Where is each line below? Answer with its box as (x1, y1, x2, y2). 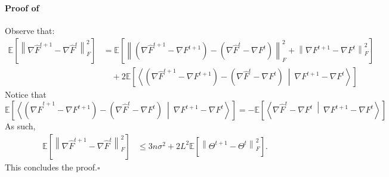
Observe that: (5, 24, 55, 36)
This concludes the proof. (5, 160, 97, 173)
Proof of (5, 1, 39, 14)
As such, (5, 120, 36, 132)
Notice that (5, 88, 47, 101)
